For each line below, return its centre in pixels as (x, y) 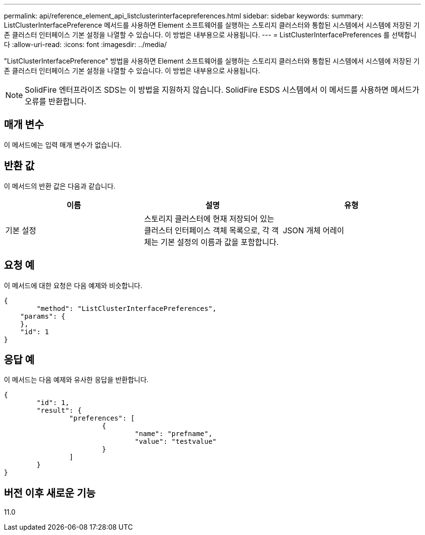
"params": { (43, 316)
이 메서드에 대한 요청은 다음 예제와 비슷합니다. (73, 285)
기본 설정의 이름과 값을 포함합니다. (220, 242)
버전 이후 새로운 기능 (50, 493)
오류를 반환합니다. (56, 101)
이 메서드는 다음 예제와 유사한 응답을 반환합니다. (76, 380)
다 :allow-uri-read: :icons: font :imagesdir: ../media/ (85, 44)
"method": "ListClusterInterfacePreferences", (127, 308)
